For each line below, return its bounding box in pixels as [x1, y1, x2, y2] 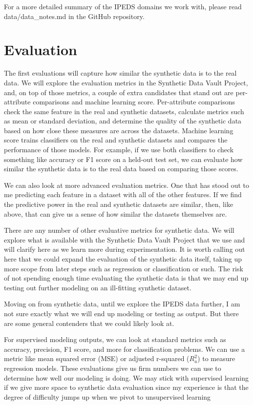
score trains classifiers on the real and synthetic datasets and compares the [4, 135, 228, 145]
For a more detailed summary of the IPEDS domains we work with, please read [4, 1, 242, 11]
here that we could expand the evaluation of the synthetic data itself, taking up [4, 254, 242, 263]
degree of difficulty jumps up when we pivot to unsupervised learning [4, 391, 211, 402]
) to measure [197, 353, 235, 364]
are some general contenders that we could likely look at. [4, 318, 174, 328]
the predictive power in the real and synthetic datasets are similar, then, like [4, 199, 233, 209]
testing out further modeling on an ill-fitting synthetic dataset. [4, 282, 191, 292]
